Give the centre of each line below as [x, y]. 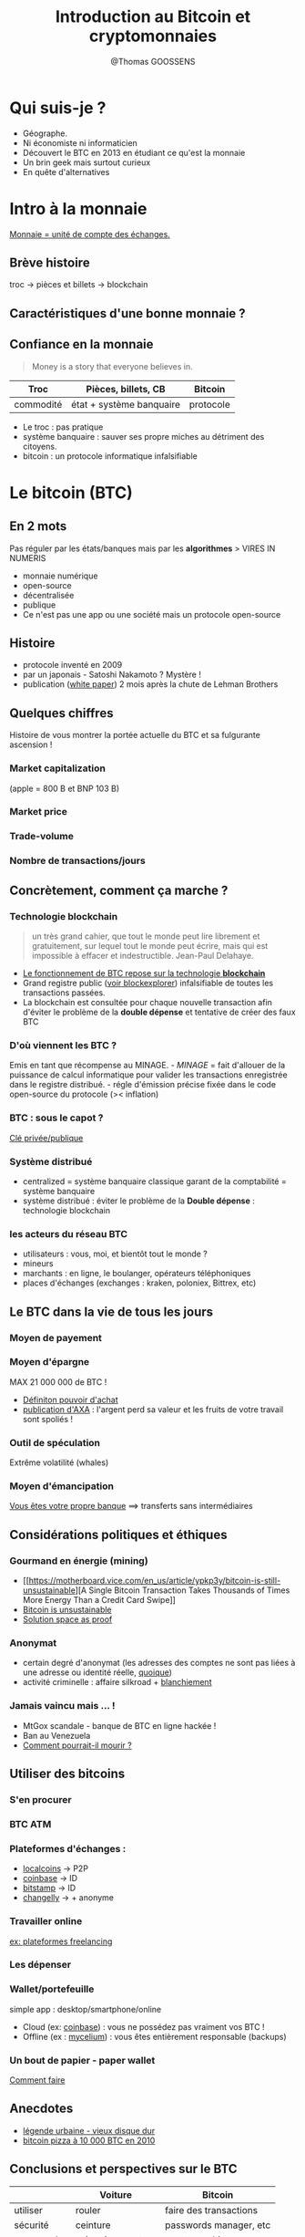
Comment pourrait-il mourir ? [77, 1745]
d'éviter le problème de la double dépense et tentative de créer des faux [159, 1012]
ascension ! [31, 744]
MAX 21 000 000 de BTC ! [58, 1382]
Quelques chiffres [61, 713]
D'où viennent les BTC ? [63, 1045]
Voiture [116, 2194]
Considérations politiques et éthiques [118, 1535]
